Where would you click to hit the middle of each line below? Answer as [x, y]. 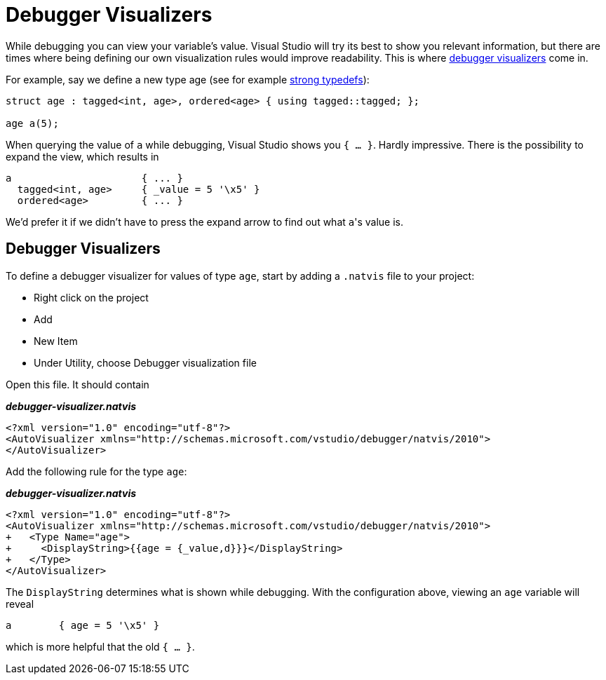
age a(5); [32, 123]
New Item [56, 341]
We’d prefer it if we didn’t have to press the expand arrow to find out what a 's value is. [204, 222]
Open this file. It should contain [78, 384]
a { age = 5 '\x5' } [83, 625]
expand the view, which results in [82, 156]
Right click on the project [91, 297]
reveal [20, 604]
